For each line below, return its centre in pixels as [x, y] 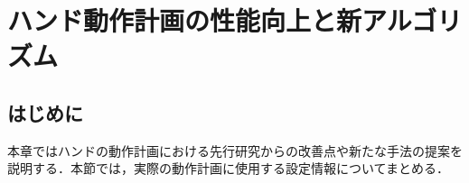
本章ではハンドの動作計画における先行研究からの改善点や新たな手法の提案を [235, 150]
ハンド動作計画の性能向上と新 [185, 20]
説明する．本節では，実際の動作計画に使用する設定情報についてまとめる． [228, 168]
